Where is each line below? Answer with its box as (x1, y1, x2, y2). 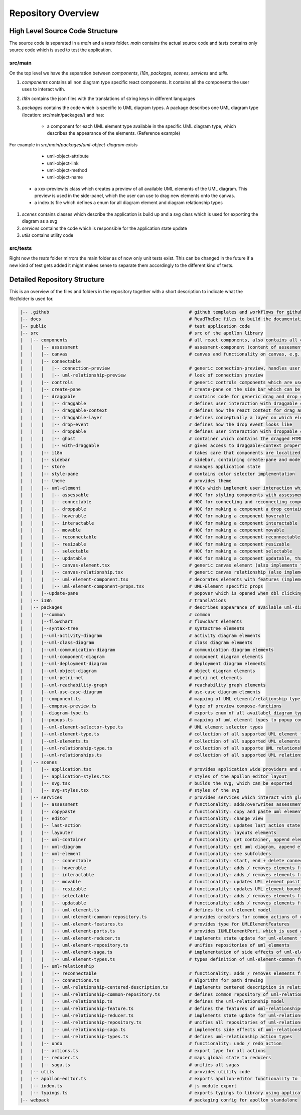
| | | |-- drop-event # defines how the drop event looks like (20, 422, 292, 427)
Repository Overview (9, 8, 100, 19)
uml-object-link (47, 160, 79, 166)
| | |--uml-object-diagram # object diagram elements (20, 668, 255, 674)
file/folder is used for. (9, 296, 54, 302)
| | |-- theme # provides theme (20, 478, 232, 484)
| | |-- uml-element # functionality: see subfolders (20, 851, 271, 857)
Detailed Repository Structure (9, 275, 105, 284)
